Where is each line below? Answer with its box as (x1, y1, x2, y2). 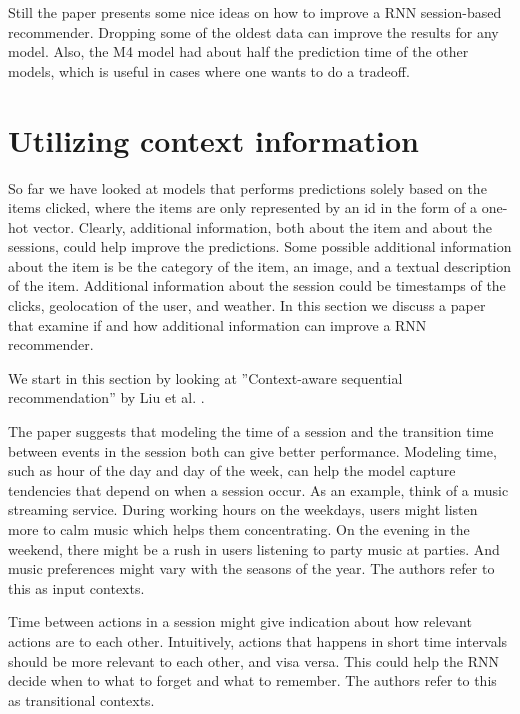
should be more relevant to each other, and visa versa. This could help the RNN (8, 650, 500, 671)
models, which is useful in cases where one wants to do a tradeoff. (8, 60, 410, 81)
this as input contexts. (8, 577, 145, 598)
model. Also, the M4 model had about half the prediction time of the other (8, 41, 469, 62)
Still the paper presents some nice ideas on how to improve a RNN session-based (8, 2, 502, 22)
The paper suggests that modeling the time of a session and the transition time (8, 421, 494, 442)
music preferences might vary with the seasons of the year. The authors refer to (8, 558, 495, 579)
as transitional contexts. (8, 689, 155, 710)
